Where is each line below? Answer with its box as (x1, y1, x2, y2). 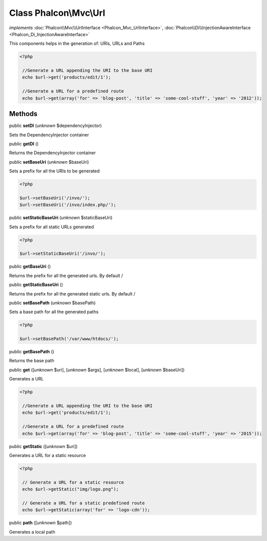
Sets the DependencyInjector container (9, 131, 89, 138)
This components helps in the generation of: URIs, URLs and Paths (9, 41, 145, 46)
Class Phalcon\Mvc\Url (9, 7, 106, 18)
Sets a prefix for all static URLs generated (9, 224, 94, 230)
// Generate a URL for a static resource (22, 479, 124, 485)
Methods (9, 110, 38, 118)
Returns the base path (9, 358, 54, 364)
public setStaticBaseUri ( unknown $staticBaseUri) (9, 215, 113, 221)
